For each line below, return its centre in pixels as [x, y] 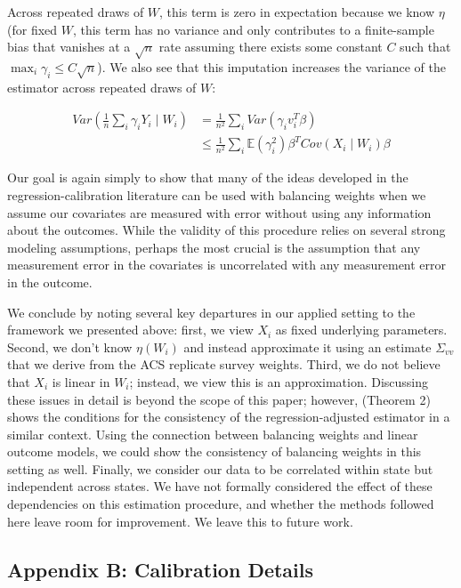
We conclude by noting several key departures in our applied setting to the [211, 312]
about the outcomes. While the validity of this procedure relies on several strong [226, 230]
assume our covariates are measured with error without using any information [219, 212]
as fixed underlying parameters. [361, 330]
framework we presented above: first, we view [130, 330]
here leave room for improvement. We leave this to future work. [180, 521]
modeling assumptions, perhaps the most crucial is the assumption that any [214, 247]
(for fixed [32, 29]
